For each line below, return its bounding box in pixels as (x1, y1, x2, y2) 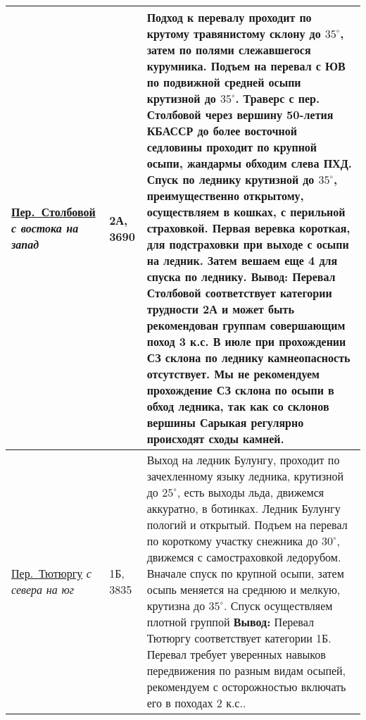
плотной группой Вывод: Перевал (146, 614, 314, 630)
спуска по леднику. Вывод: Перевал (146, 268, 336, 285)
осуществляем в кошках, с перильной (146, 204, 346, 220)
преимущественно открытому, (146, 187, 304, 204)
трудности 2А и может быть (146, 301, 294, 317)
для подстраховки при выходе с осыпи (146, 236, 349, 252)
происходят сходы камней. (146, 430, 284, 447)
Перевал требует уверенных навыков (146, 646, 326, 662)
